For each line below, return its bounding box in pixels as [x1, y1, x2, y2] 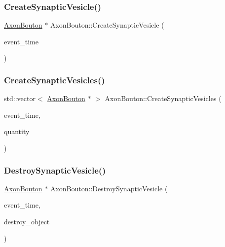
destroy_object [4, 216, 50, 226]
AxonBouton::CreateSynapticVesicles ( [105, 93, 222, 104]
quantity [4, 126, 30, 137]
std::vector [4, 93, 36, 104]
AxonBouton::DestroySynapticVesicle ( [50, 183, 168, 193]
